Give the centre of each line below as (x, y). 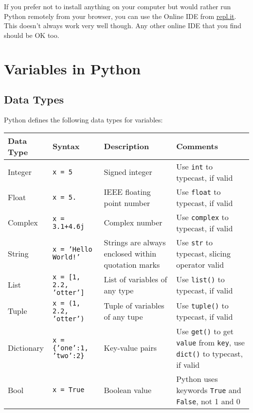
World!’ (66, 257)
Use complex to (202, 217)
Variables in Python (72, 68)
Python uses (197, 379)
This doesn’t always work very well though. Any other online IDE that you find (123, 26)
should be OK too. (32, 35)
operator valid (200, 264)
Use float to (199, 191)
